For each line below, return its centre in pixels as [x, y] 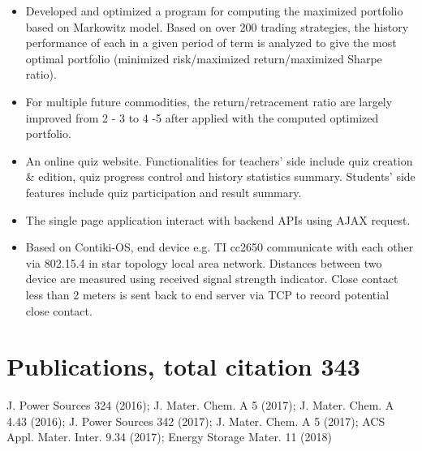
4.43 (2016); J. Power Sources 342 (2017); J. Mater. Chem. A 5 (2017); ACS [196, 421]
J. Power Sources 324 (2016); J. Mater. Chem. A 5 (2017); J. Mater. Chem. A [200, 405]
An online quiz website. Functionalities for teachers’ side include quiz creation [219, 160]
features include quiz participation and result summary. [164, 192]
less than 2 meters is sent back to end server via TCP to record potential [207, 294]
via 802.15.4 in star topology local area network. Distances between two [204, 262]
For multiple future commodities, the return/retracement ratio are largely [209, 101]
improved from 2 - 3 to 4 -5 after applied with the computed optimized [202, 117]
